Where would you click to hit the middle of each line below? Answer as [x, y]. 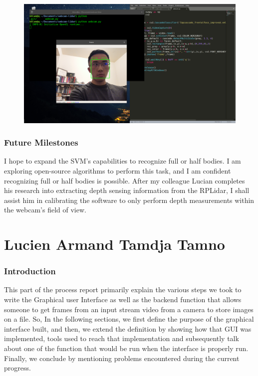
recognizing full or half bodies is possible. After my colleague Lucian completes [125, 180]
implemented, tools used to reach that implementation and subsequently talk [122, 338]
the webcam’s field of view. [45, 210]
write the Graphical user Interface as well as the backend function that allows [123, 299]
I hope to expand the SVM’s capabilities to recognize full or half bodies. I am [123, 161]
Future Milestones [41, 142]
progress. [17, 368]
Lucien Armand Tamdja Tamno [115, 244]
